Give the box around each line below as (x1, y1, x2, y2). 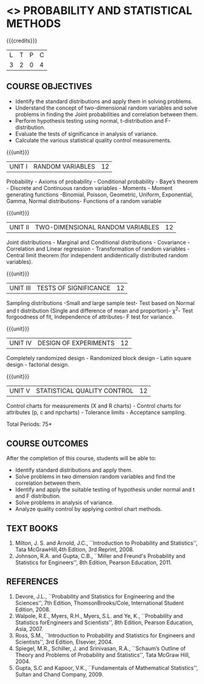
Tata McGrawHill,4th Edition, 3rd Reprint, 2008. (15, 546, 135, 553)
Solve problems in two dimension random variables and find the (15, 473, 175, 480)
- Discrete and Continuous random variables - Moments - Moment (6, 184, 172, 191)
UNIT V (9, 386, 30, 395)
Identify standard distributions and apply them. (15, 466, 133, 474)
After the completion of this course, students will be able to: (6, 455, 157, 462)
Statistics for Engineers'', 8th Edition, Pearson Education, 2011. (15, 559, 172, 566)
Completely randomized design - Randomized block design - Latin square (6, 355, 192, 362)
